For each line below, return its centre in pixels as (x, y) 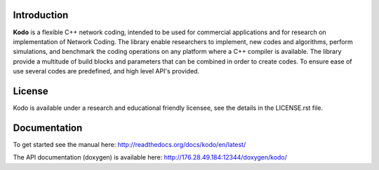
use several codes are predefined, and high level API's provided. (106, 71)
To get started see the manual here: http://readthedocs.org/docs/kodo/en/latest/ (129, 144)
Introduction (41, 15)
